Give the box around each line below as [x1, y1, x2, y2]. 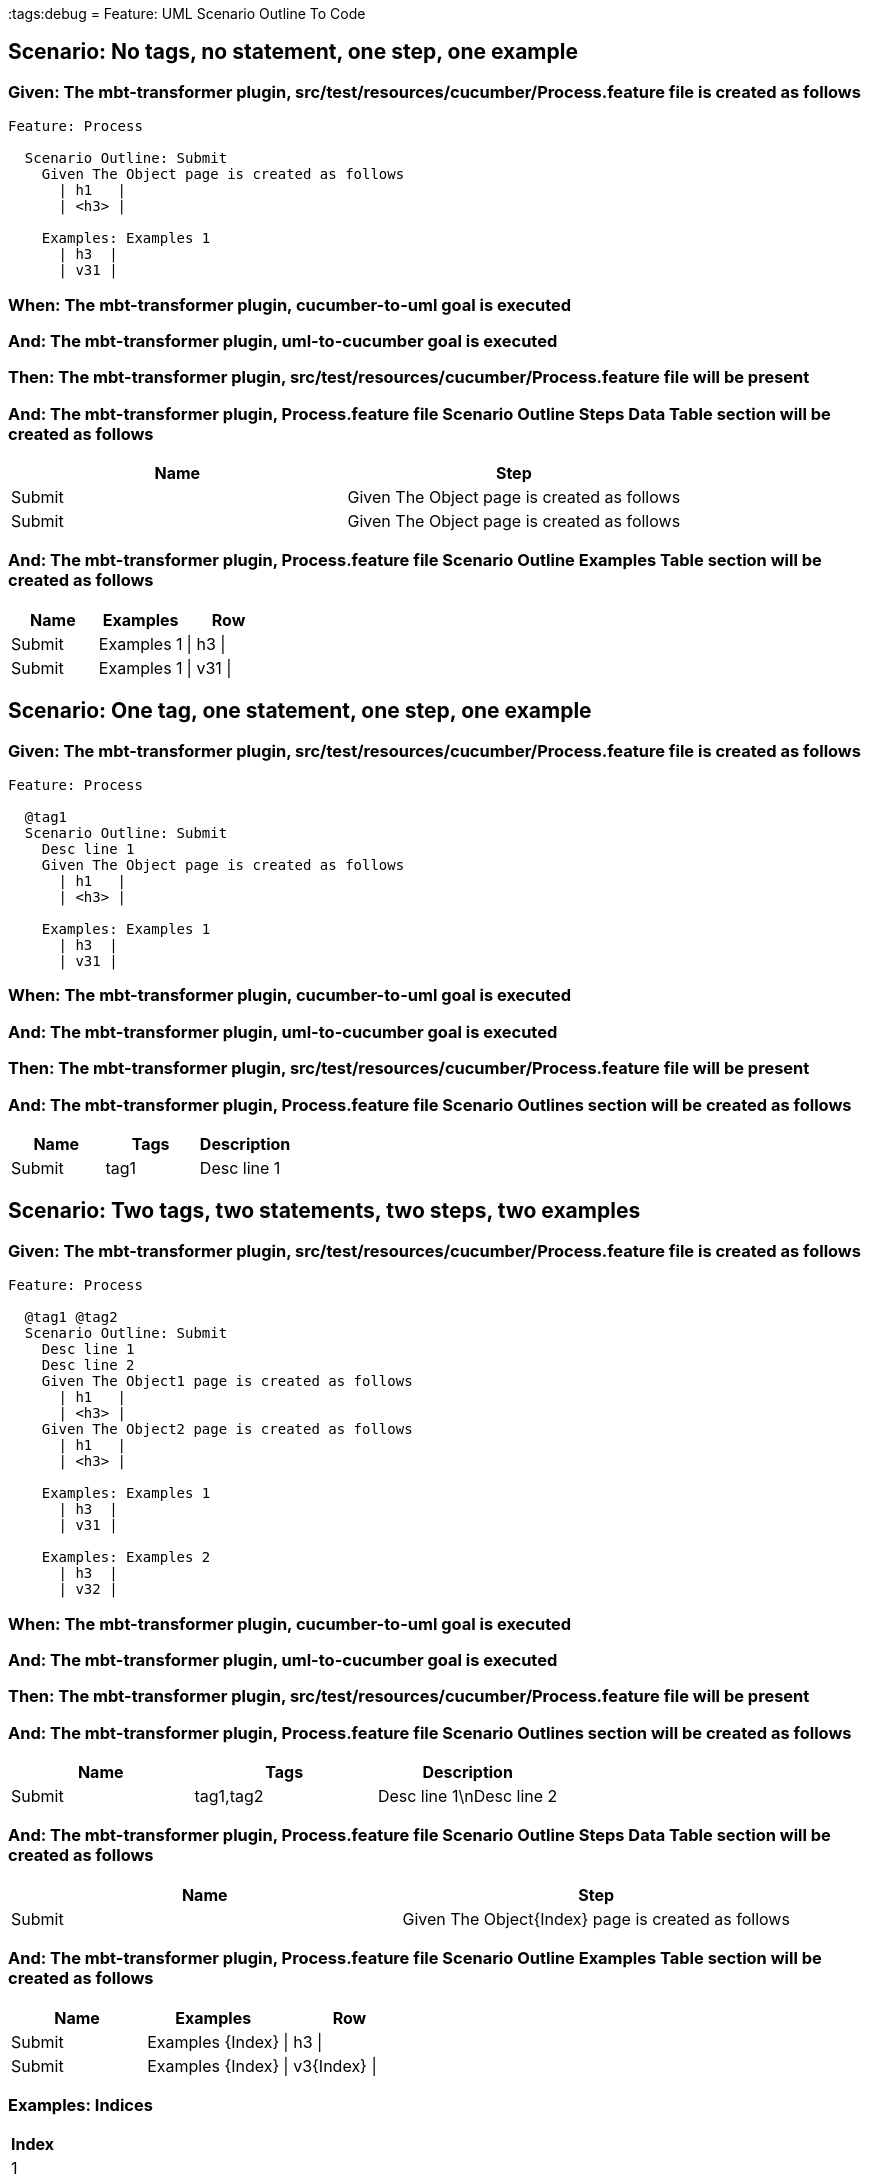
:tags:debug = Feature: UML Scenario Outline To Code [8, 5, 366, 22]
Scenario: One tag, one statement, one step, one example [8, 698, 592, 724]
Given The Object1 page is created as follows [41, 1373, 413, 1390]
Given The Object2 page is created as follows [41, 1421, 413, 1438]
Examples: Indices [8, 2094, 153, 2115]
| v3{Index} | [283, 2055, 377, 2076]
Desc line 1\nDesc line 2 [377, 1786, 558, 1807]
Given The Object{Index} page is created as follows [402, 1908, 790, 1929]
